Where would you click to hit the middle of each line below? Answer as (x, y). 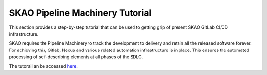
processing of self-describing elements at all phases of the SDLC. (76, 57)
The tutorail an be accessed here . (43, 66)
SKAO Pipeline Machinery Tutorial (80, 13)
